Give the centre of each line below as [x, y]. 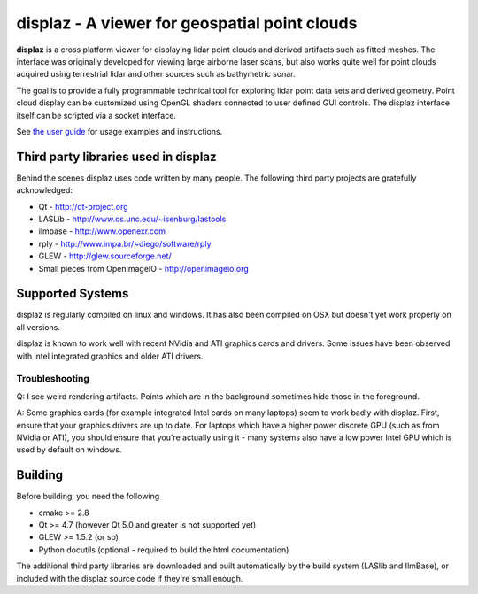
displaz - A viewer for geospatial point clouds [187, 23]
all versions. [39, 327]
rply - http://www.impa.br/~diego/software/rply [125, 243]
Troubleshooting [53, 379]
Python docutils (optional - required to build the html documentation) [164, 550]
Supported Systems [73, 293]
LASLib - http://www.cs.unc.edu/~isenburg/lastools [132, 219]
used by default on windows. [69, 450]
